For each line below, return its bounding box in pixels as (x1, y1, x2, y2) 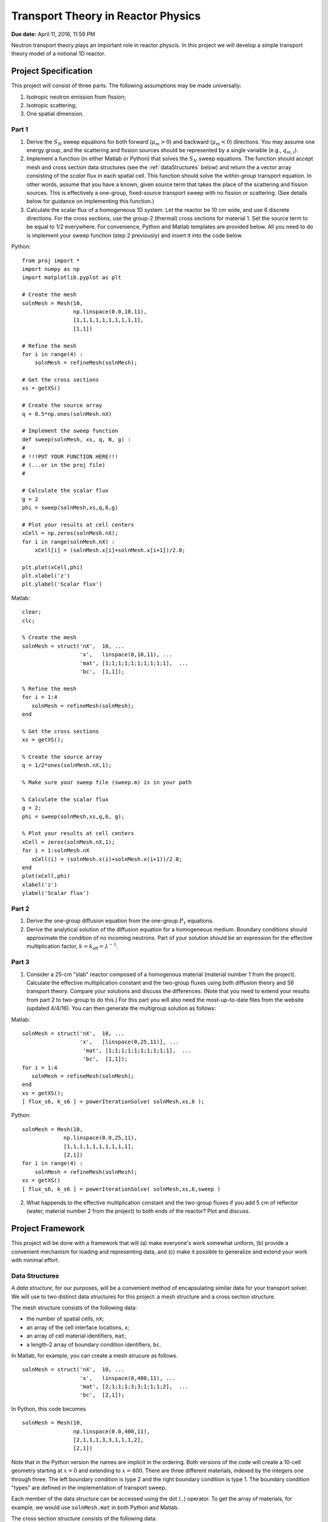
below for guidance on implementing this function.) (26, 198, 155, 205)
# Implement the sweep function (22, 427, 118, 435)
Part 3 (11, 958, 30, 966)
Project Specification (11, 66, 93, 76)
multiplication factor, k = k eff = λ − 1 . (26, 942, 118, 952)
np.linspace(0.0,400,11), (73, 1428, 151, 1435)
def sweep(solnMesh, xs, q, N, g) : (22, 436, 131, 443)
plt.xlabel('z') (22, 572, 70, 580)
